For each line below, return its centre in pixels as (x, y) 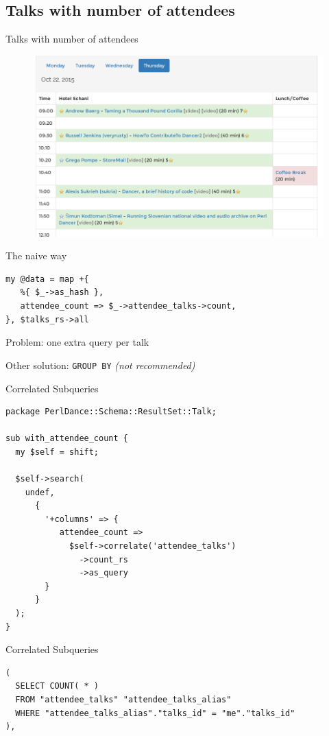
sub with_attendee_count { (67, 439)
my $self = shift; (57, 452)
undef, (40, 492)
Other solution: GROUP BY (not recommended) (100, 365)
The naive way (36, 256)
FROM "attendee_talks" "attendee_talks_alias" (123, 699)
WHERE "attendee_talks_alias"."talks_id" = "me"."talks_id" (155, 713)
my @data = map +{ (47, 279)
